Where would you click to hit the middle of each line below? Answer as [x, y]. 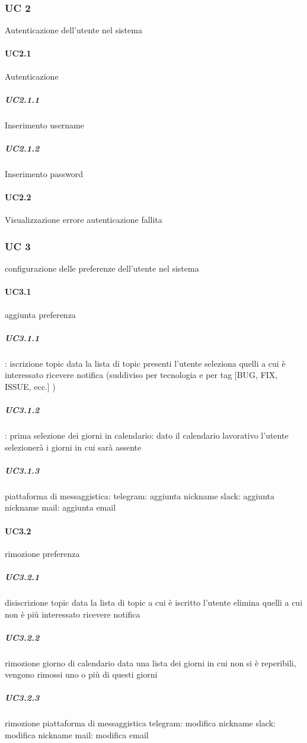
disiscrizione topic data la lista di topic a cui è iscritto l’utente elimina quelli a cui [154, 602]
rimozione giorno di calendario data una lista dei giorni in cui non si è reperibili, [151, 662]
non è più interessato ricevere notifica [73, 614]
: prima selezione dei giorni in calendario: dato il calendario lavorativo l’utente [147, 435]
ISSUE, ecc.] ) [30, 386]
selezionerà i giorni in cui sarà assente [73, 447]
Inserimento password [44, 173]
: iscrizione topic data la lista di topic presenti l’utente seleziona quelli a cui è [145, 363]
